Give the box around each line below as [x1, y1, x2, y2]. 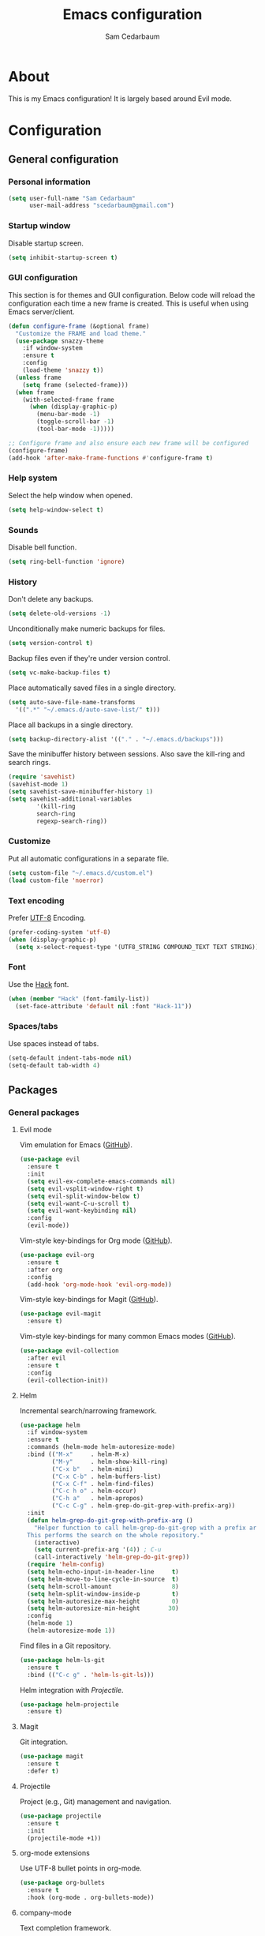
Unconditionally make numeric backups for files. [8, 624, 166, 633]
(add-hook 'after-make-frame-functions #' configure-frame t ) [8, 454, 214, 462]
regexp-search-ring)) [36, 817, 108, 825]
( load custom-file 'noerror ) [8, 876, 104, 884]
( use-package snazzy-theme [15, 337, 104, 345]
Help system [8, 472, 58, 483]
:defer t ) [27, 1767, 59, 1776]
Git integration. [19, 1737, 69, 1747]
